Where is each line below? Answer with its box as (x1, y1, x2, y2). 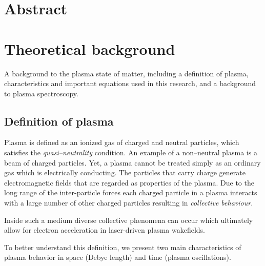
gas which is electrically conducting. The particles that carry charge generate (4, 167, 246, 178)
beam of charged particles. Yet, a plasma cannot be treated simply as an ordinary (4, 157, 261, 168)
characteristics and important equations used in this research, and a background (4, 78, 256, 89)
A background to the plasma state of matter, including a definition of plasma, (4, 68, 249, 78)
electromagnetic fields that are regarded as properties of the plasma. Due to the (4, 177, 254, 188)
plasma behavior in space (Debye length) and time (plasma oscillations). (4, 252, 231, 262)
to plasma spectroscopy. (4, 88, 78, 98)
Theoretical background (4, 38, 175, 59)
